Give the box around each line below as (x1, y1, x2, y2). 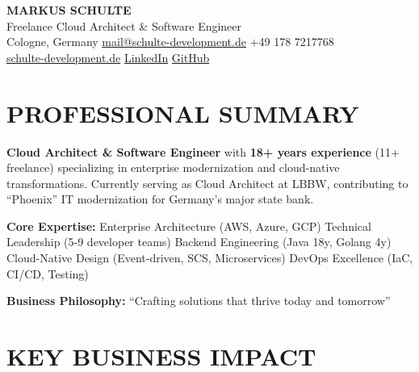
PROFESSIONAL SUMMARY (6, 96, 359, 129)
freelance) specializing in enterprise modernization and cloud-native (6, 159, 340, 176)
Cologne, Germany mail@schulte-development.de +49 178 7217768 (6, 33, 334, 50)
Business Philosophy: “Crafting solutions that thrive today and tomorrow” (6, 292, 391, 309)
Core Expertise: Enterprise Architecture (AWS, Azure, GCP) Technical (6, 217, 371, 234)
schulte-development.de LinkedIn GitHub (6, 48, 210, 65)
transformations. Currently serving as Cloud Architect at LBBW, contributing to (6, 174, 409, 191)
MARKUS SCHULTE (6, 2, 132, 18)
